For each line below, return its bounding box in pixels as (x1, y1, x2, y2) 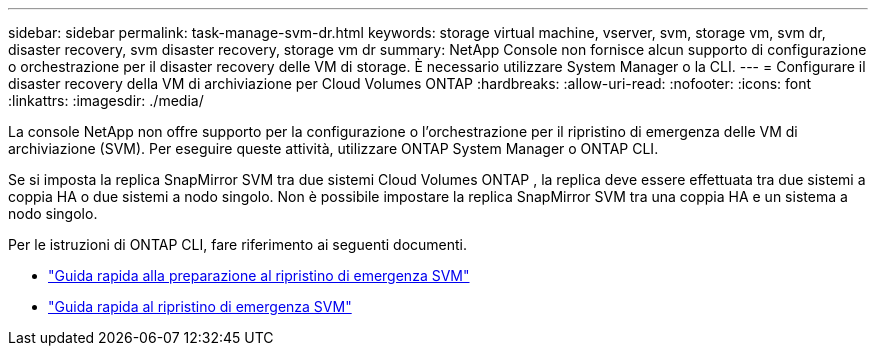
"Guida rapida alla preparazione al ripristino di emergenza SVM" (48, 267, 470, 284)
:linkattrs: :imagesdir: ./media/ (8, 92, 204, 109)
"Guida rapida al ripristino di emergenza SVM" (48, 298, 352, 315)
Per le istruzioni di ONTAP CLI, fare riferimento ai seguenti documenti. (8, 236, 468, 253)
